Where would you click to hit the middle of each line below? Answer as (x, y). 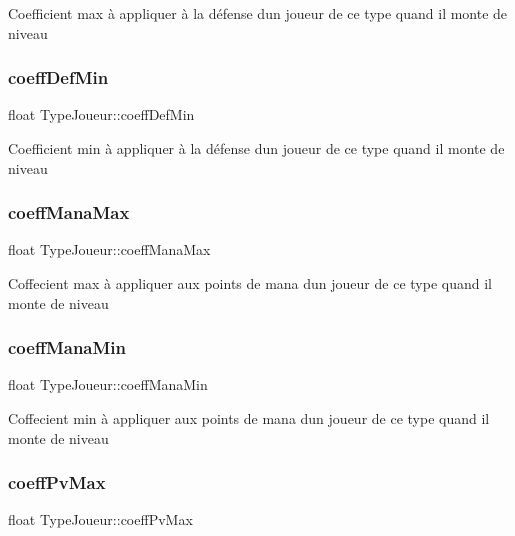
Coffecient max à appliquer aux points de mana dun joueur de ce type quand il (250, 283)
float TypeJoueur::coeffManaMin (108, 384)
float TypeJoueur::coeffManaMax (109, 249)
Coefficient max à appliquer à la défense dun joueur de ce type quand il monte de (258, 13)
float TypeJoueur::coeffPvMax (100, 519)
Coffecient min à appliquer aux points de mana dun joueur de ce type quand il (249, 418)
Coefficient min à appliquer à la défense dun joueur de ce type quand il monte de (256, 148)
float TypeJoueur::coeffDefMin (101, 114)
